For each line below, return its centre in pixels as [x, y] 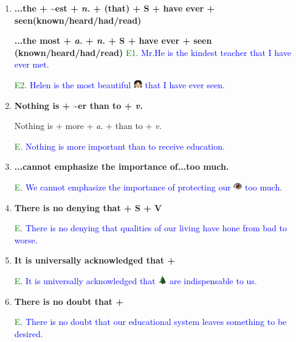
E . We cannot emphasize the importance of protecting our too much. [148, 187]
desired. [29, 333]
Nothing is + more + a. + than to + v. [88, 126]
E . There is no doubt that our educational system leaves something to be [150, 322]
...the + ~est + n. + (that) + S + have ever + [115, 8]
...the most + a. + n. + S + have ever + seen [113, 40]
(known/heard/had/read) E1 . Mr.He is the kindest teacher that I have [153, 52]
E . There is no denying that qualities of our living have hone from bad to [150, 228]
